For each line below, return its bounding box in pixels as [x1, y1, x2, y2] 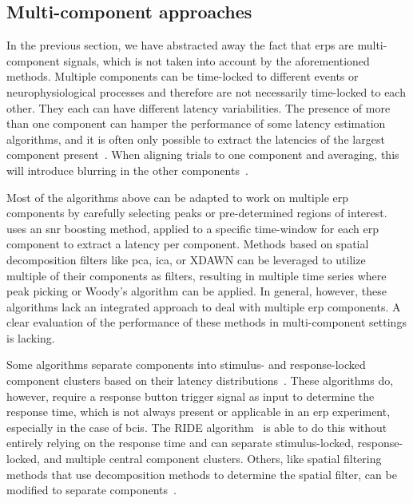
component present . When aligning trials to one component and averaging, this [6, 146, 399, 163]
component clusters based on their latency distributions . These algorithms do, [6, 372, 394, 389]
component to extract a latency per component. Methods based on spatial [6, 236, 369, 252]
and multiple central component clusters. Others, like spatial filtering [43, 450, 382, 467]
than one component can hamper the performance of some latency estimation [6, 115, 386, 132]
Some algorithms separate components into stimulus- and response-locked [6, 356, 366, 373]
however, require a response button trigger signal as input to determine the [6, 387, 375, 404]
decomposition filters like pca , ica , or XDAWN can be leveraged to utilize [6, 251, 366, 267]
